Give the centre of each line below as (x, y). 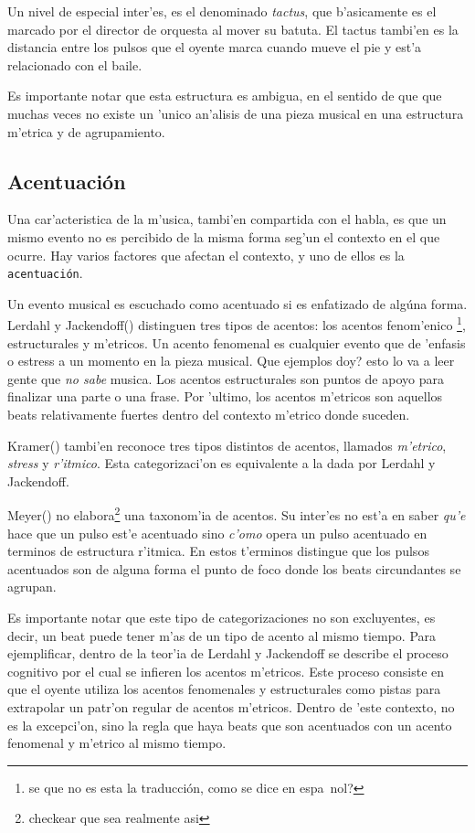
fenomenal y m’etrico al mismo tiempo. (117, 743)
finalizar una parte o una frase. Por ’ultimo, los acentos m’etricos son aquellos (225, 396)
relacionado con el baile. (75, 64)
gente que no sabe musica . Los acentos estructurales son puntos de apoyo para (226, 378)
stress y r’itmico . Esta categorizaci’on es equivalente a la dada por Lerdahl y (222, 463)
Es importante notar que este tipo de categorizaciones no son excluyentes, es (222, 618)
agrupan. (32, 587)
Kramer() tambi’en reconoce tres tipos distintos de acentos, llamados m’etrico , (227, 445)
